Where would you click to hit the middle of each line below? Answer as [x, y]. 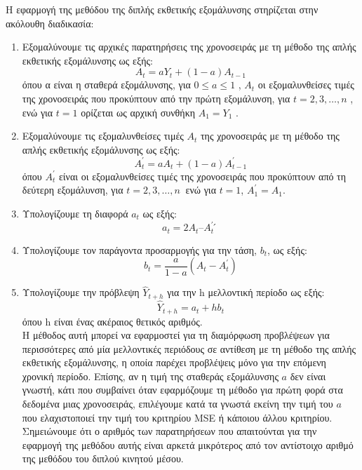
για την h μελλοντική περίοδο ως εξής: [246, 292]
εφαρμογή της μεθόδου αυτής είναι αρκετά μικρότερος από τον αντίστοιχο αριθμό [188, 444]
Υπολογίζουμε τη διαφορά [75, 214]
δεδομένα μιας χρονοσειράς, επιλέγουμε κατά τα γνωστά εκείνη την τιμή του [177, 404]
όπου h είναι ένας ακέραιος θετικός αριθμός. [112, 321]
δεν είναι [308, 376]
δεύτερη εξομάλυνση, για [73, 190]
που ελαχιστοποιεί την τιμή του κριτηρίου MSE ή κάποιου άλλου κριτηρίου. [177, 417]
